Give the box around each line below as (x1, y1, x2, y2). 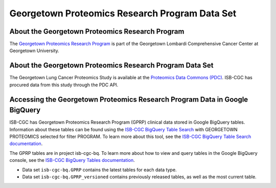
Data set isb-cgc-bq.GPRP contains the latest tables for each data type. (22, 167, 177, 173)
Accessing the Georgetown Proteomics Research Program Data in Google (9, 95, 248, 104)
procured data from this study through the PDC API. (9, 82, 119, 88)
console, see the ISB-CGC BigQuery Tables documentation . (9, 157, 135, 163)
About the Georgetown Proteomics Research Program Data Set (9, 61, 214, 70)
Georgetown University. (9, 48, 60, 54)
